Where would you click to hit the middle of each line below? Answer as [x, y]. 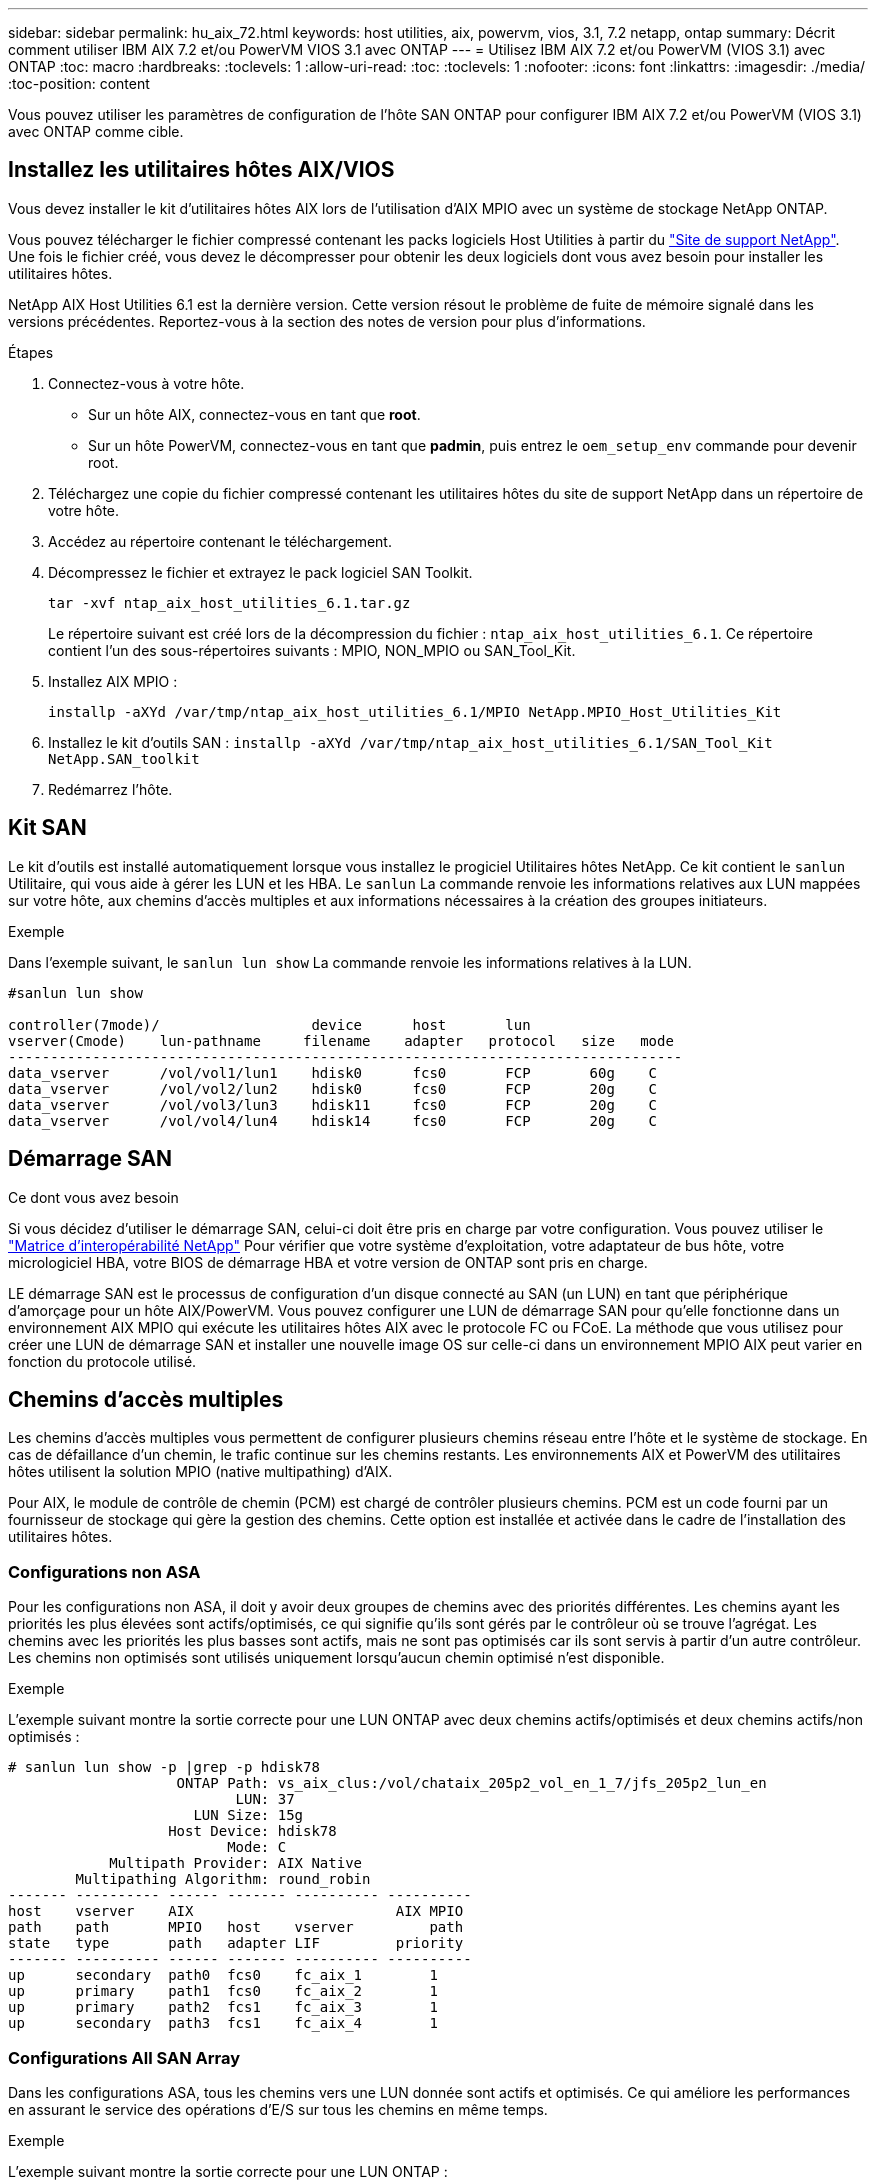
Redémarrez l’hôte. [110, 789]
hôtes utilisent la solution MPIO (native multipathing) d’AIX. [200, 1472]
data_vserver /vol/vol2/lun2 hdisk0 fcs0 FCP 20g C [333, 1088]
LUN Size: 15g [248, 1815]
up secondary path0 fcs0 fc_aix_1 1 [223, 1975]
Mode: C [257, 1847]
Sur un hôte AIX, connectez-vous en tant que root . [254, 414]
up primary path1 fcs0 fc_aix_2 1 [223, 1991]
